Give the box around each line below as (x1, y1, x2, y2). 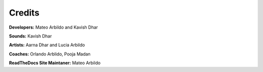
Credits (9, 7, 40, 18)
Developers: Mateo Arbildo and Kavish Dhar (9, 24, 98, 30)
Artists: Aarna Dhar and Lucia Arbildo (9, 42, 85, 48)
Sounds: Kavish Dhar (9, 33, 52, 39)
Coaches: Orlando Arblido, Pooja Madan (9, 51, 91, 57)
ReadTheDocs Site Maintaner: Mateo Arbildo (9, 60, 101, 66)
